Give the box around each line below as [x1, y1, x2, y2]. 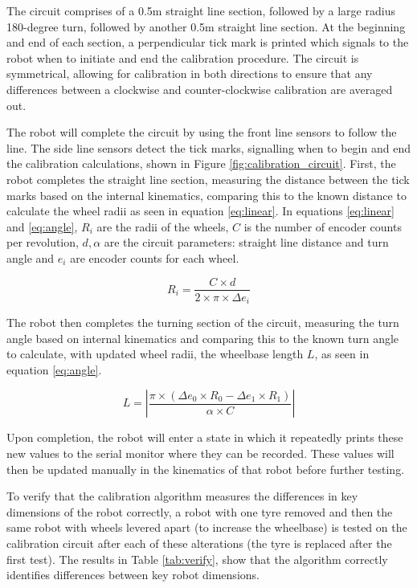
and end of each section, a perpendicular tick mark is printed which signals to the [6, 34, 409, 51]
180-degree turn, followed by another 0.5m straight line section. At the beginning [6, 18, 406, 35]
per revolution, [6, 234, 79, 251]
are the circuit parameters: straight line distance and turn [104, 234, 389, 251]
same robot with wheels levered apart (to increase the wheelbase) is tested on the [6, 519, 407, 536]
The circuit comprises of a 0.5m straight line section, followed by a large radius [6, 2, 395, 18]
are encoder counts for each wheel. [70, 249, 239, 266]
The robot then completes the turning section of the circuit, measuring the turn [6, 314, 399, 331]
